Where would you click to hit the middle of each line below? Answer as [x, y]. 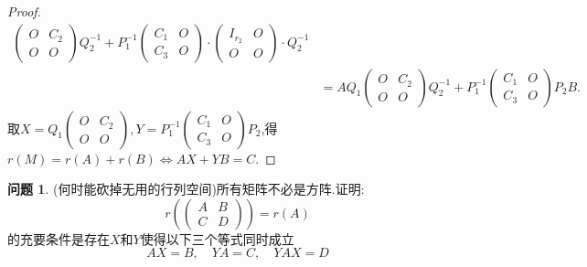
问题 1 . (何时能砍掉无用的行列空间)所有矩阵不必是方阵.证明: [186, 189]
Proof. [24, 11]
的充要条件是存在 [59, 238]
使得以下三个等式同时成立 [217, 238]
